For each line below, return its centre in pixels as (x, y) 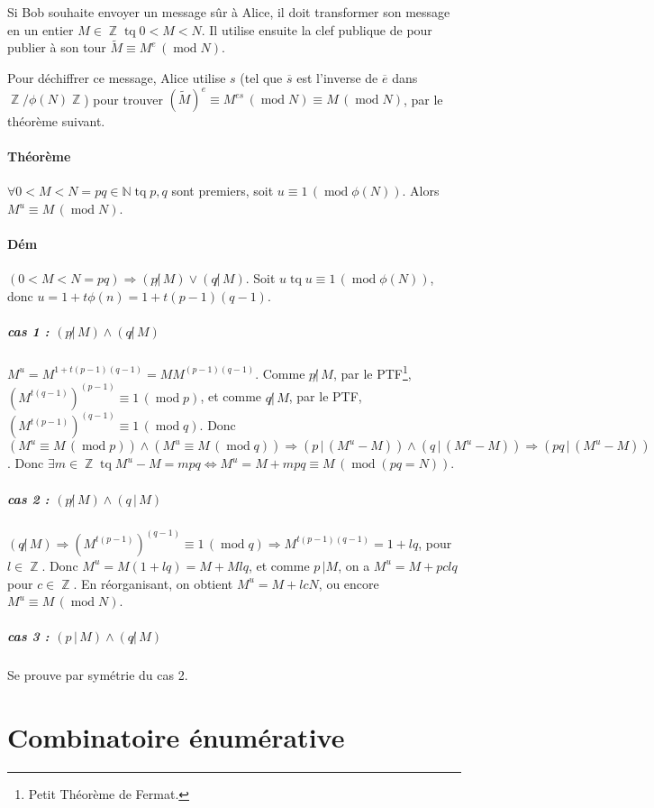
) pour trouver (123, 99)
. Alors (421, 191)
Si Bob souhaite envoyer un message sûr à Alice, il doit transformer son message (229, 12)
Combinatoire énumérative (176, 737)
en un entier (41, 29)
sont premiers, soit (223, 191)
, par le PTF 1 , (372, 372)
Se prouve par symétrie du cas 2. (98, 675)
